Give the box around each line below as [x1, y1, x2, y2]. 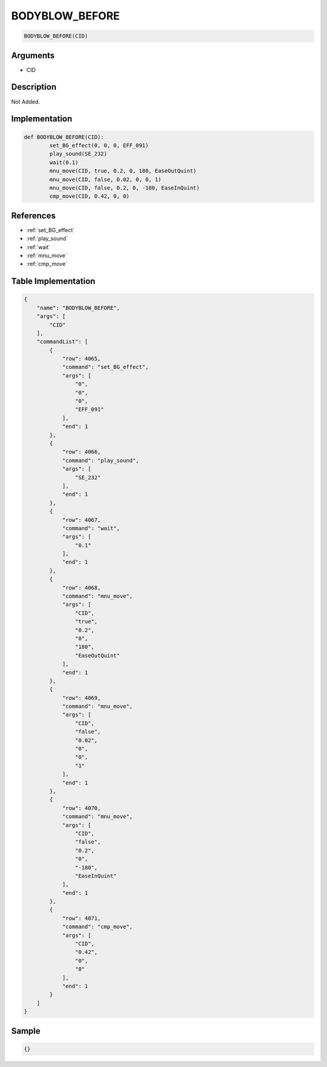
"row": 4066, [62, 448, 101, 456]
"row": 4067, [62, 516, 101, 524]
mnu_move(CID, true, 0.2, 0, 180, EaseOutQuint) [49, 167, 197, 175]
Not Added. [11, 98, 41, 105]
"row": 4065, [62, 355, 101, 362]
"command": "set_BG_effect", [62, 364, 149, 371]
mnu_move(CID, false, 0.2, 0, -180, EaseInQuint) [49, 184, 200, 191]
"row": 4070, [62, 805, 101, 811]
